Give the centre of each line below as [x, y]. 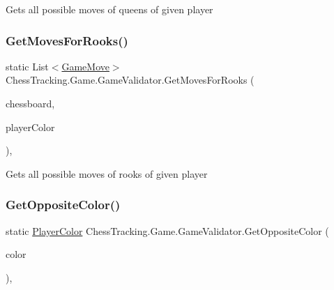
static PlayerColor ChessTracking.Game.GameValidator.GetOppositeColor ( [167, 230]
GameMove [85, 66]
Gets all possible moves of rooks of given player [107, 173]
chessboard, [30, 103]
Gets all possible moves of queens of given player [109, 9]
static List [27, 66]
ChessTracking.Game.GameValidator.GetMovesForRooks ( [130, 80]
